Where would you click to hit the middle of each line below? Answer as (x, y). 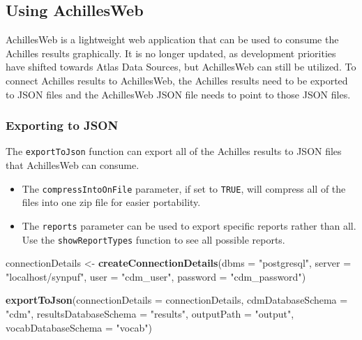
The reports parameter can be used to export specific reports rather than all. (189, 225)
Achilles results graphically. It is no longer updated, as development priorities (171, 53)
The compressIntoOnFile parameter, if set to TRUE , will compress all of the (184, 188)
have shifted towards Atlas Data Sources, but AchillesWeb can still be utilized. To (181, 67)
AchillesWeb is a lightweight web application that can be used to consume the (172, 39)
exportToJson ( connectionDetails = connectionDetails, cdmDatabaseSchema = (177, 300)
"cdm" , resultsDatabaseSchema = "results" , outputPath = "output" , (150, 313)
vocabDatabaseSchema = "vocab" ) (79, 327)
